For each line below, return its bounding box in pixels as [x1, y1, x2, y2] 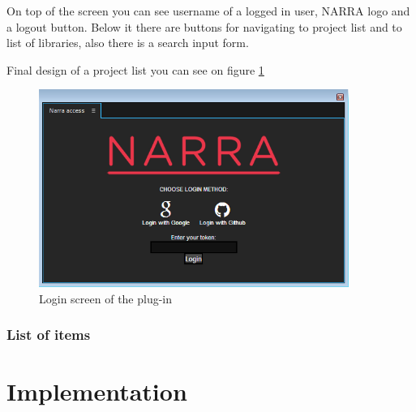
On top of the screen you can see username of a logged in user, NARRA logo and [6, 2, 410, 19]
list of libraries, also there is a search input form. [6, 34, 249, 51]
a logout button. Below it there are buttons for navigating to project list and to [6, 18, 402, 35]
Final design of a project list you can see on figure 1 [6, 61, 264, 78]
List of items [6, 324, 91, 345]
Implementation [6, 375, 187, 408]
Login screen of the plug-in [39, 290, 173, 307]
